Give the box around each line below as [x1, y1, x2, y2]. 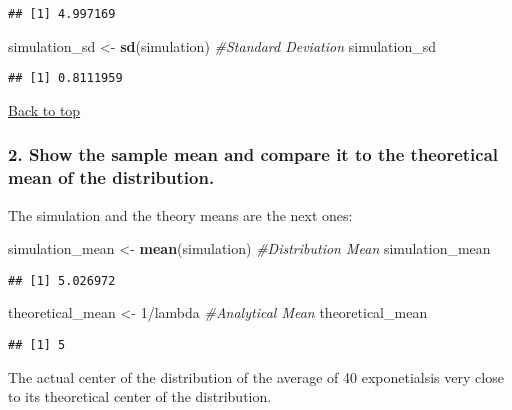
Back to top [8, 99, 81, 120]
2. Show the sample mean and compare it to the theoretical [8, 142, 499, 167]
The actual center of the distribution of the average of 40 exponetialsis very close [8, 366, 504, 387]
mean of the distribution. [8, 165, 215, 190]
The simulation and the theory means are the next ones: [8, 204, 353, 225]
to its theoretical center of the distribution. [8, 386, 272, 407]
